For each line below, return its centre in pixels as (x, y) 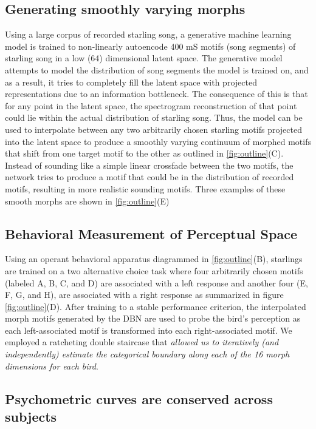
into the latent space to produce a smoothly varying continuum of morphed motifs (158, 141)
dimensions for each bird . (52, 366)
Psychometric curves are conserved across (139, 398)
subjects (31, 417)
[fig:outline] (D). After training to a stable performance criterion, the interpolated (156, 306)
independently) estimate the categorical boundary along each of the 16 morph (147, 354)
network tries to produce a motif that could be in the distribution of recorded (149, 177)
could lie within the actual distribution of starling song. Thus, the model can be (154, 117)
